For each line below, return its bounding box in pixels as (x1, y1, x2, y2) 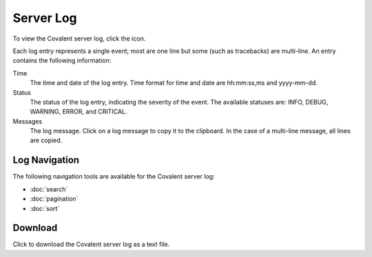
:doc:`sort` (30, 204, 60, 212)
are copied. (30, 136, 63, 144)
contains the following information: (12, 56, 112, 65)
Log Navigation (12, 155, 79, 166)
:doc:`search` (30, 185, 68, 193)
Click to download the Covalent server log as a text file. (12, 241, 170, 249)
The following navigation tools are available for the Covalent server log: (12, 172, 215, 181)
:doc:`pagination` (30, 194, 79, 203)
